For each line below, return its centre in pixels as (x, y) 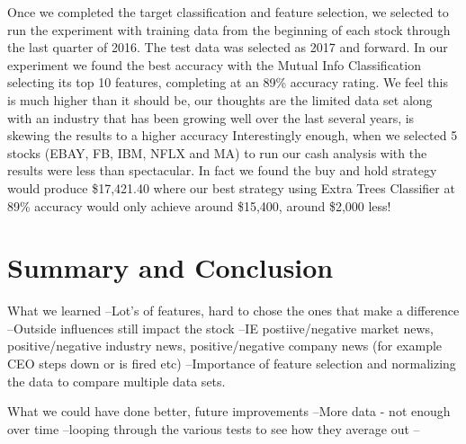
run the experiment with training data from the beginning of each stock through (229, 29)
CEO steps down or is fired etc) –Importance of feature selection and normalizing (232, 364)
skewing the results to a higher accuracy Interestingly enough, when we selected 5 (233, 135)
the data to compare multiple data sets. (116, 381)
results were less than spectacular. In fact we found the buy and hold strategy (222, 170)
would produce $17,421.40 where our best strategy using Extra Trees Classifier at (231, 187)
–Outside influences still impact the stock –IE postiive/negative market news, (220, 328)
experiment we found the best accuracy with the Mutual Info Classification (214, 64)
